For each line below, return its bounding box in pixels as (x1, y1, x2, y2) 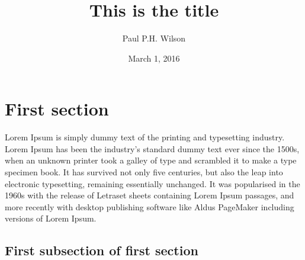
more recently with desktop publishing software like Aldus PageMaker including (5, 200, 294, 213)
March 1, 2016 (128, 52, 180, 64)
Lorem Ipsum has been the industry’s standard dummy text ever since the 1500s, (5, 142, 300, 155)
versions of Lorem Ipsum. (5, 212, 97, 224)
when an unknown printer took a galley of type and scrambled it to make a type (5, 154, 297, 166)
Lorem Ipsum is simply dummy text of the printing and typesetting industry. (5, 131, 285, 143)
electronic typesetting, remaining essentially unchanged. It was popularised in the (5, 177, 300, 190)
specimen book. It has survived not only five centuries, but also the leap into (5, 166, 283, 178)
